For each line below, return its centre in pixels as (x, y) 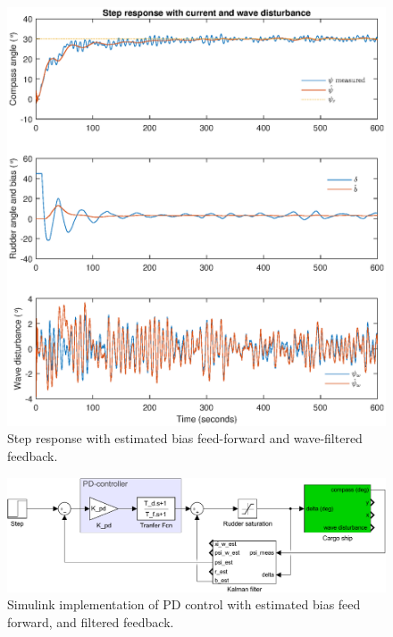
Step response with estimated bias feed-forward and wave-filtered (185, 438)
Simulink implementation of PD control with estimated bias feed (184, 604)
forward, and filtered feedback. (91, 621)
